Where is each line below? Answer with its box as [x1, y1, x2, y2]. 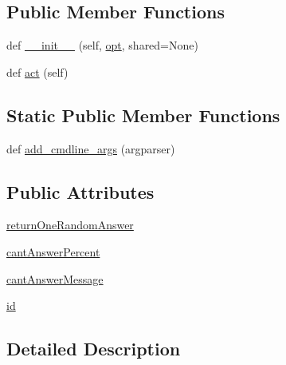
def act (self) [6, 63, 69, 80]
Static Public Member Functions [6, 102, 280, 127]
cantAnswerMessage [6, 270, 104, 287]
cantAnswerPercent [6, 243, 100, 260]
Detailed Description [6, 336, 181, 361]
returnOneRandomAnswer [6, 216, 134, 233]
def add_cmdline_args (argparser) [6, 140, 175, 157]
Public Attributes [6, 179, 155, 204]
